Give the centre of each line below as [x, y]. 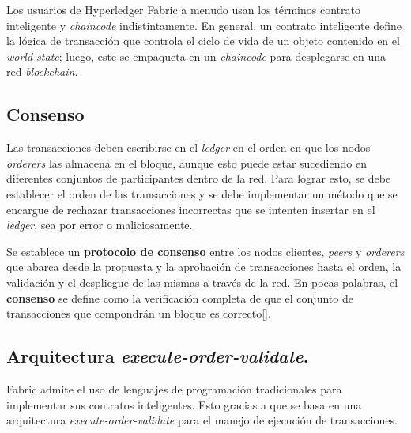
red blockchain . [42, 72]
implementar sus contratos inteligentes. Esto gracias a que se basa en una [184, 404]
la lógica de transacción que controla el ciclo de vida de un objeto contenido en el [203, 41]
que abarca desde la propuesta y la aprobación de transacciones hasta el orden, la [204, 267]
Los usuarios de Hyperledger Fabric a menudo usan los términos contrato [183, 9]
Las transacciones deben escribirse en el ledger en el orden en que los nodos [189, 147]
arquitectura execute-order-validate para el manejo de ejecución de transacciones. [202, 420]
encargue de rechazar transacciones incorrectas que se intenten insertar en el [191, 209]
